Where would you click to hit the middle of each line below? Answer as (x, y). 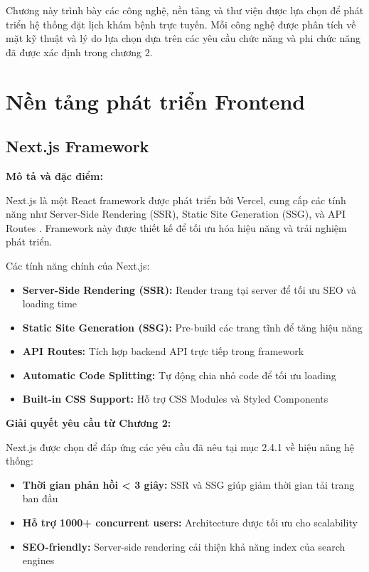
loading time (50, 303)
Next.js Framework (77, 146)
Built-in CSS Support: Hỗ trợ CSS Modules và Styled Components (175, 399)
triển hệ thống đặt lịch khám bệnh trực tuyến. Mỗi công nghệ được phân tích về (181, 24)
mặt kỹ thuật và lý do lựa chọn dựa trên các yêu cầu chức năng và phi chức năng (183, 38)
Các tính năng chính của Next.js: (78, 265)
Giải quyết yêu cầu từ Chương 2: (89, 423)
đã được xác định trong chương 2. (79, 52)
